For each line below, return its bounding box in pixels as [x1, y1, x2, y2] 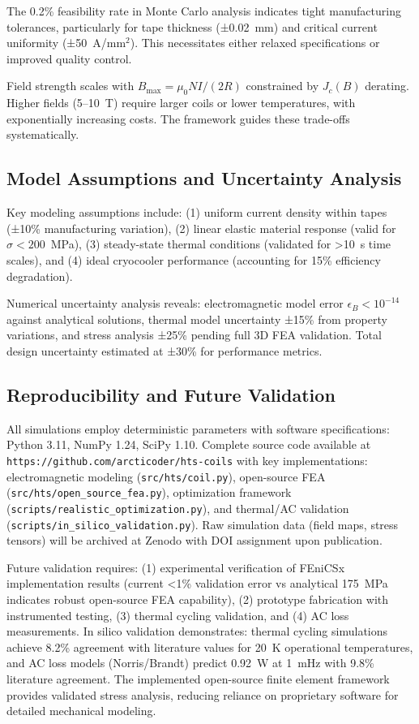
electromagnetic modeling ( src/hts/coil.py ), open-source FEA [6, 468, 326, 485]
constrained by [246, 77, 319, 94]
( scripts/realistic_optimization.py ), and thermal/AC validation [6, 499, 349, 516]
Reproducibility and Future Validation [6, 381, 336, 407]
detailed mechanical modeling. [6, 702, 156, 719]
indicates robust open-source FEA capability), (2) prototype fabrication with [6, 590, 389, 607]
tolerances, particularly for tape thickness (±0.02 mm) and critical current [6, 18, 378, 35]
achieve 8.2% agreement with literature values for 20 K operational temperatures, [6, 638, 413, 655]
